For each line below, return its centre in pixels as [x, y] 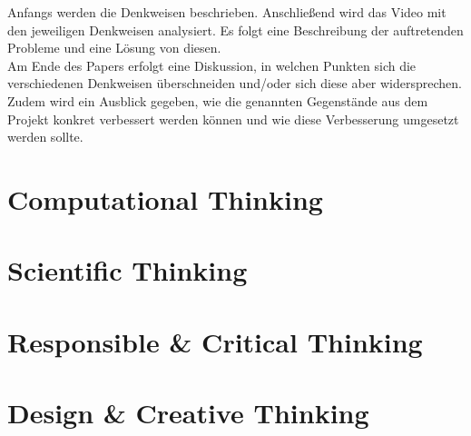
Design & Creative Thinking [188, 413]
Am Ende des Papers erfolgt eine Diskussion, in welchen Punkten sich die [212, 65]
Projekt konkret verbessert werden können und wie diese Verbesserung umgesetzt [233, 119]
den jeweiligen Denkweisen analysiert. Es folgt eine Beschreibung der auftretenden [235, 30]
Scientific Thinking [128, 270]
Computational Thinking [165, 198]
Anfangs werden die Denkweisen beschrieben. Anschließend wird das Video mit [227, 12]
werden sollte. [45, 137]
